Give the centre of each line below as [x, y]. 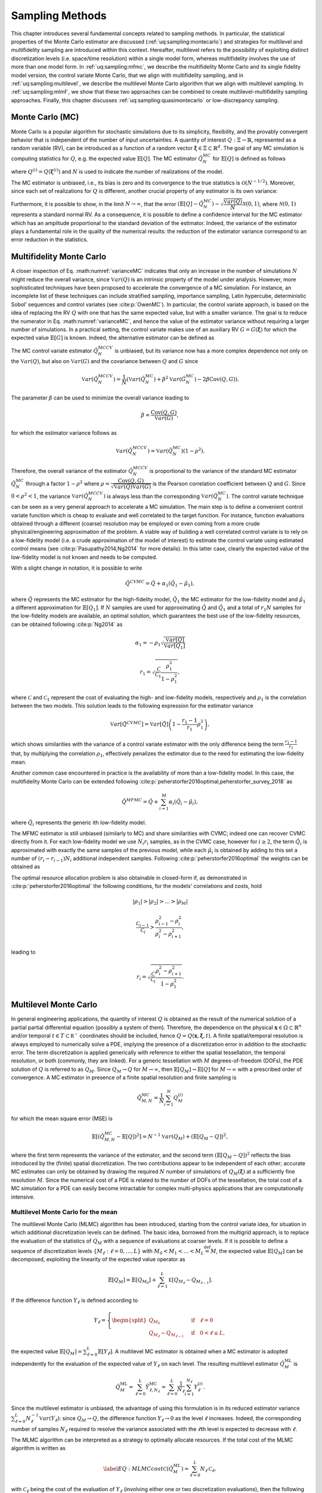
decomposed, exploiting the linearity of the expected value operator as [98, 1259]
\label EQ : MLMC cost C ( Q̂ [138, 1469]
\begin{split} [129, 1320]
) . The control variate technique [265, 496]
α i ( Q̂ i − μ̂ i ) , [183, 802]
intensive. [23, 1197]
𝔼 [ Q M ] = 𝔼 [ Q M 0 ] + [132, 1281]
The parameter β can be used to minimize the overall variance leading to [100, 398]
